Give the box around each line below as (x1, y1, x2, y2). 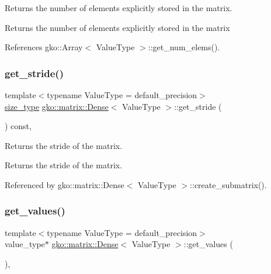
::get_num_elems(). (148, 41, 220, 53)
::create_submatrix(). (190, 178, 267, 190)
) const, (5, 120, 32, 132)
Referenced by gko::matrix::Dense (5, 178, 124, 190)
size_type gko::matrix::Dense (5, 100, 109, 112)
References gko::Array (5, 41, 83, 53)
